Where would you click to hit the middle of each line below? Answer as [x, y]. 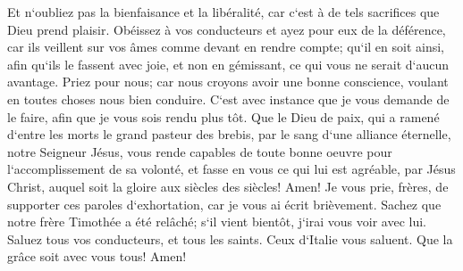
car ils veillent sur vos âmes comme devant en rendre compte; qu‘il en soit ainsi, [226, 47]
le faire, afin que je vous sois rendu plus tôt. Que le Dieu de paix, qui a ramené [223, 116]
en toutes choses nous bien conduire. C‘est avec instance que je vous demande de [228, 99]
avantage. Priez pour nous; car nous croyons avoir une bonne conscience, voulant [228, 82]
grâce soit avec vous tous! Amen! [97, 256]
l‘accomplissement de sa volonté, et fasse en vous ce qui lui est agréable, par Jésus [231, 169]
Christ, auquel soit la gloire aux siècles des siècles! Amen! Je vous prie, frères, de [228, 186]
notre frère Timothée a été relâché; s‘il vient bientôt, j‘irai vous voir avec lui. [217, 222]
